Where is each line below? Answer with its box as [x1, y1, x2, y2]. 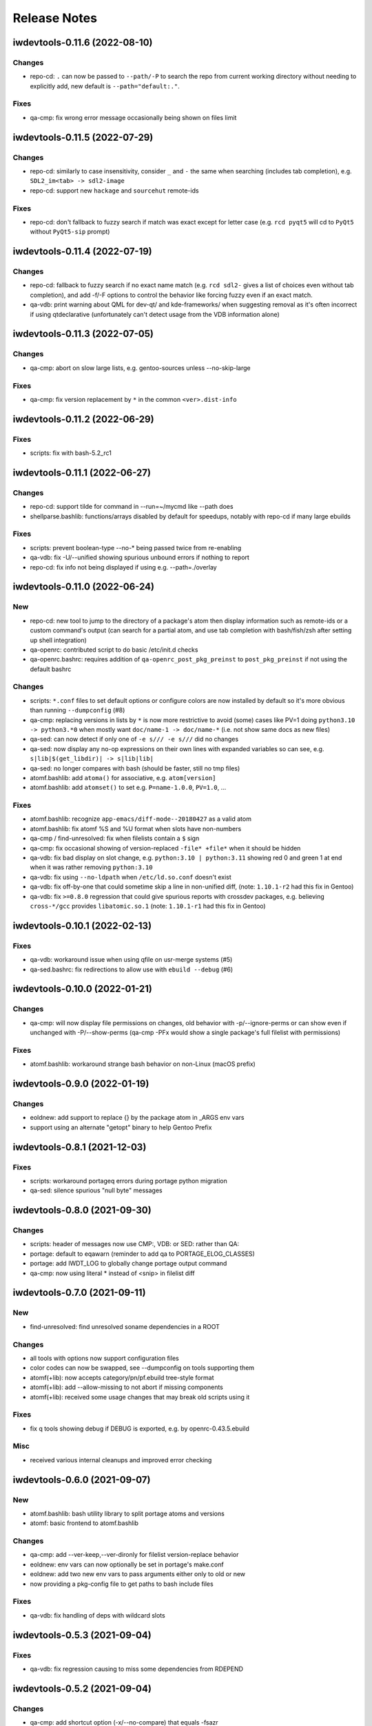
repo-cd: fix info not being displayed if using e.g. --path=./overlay [30, 563, 217, 571]
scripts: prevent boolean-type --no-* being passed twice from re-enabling [30, 543, 242, 552]
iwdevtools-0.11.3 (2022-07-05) [12, 328, 154, 340]
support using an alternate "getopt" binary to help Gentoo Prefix [30, 1123, 212, 1132]
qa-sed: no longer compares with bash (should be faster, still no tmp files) [30, 764, 240, 773]
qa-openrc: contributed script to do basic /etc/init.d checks [30, 646, 198, 654]
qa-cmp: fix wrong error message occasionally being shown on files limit [30, 113, 237, 122]
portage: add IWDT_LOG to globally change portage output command [30, 1259, 227, 1268]
